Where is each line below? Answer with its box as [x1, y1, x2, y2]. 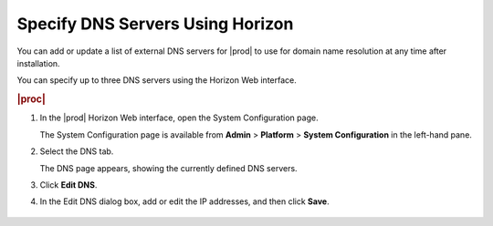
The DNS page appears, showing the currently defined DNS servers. [39, 162, 298, 173]
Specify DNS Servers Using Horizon [16, 14, 294, 34]
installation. [16, 57, 60, 68]
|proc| [16, 93, 46, 106]
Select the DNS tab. [39, 146, 114, 157]
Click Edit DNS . [39, 179, 98, 190]
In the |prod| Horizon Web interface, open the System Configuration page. [39, 112, 319, 123]
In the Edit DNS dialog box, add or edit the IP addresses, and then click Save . [39, 196, 330, 207]
